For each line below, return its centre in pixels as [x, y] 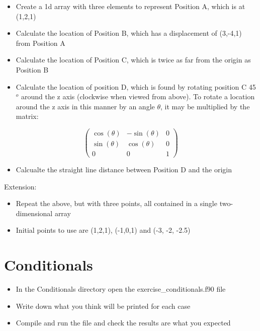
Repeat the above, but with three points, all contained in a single [116, 203]
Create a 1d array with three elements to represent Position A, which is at [131, 6]
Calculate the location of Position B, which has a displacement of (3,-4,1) [129, 33]
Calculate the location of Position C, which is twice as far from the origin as [133, 60]
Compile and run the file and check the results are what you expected [123, 323]
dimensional [34, 213]
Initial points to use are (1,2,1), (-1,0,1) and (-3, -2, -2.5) [103, 230]
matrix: [27, 116]
